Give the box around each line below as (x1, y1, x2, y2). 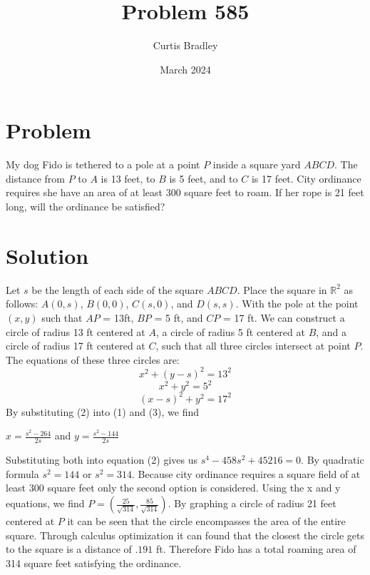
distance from (6, 171, 65, 185)
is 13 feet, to (101, 171, 155, 185)
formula (6, 466, 39, 481)
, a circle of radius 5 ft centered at (155, 324, 305, 339)
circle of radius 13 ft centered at (6, 324, 145, 339)
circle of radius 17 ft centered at (6, 338, 145, 353)
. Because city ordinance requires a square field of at (132, 466, 361, 481)
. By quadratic (301, 452, 364, 467)
